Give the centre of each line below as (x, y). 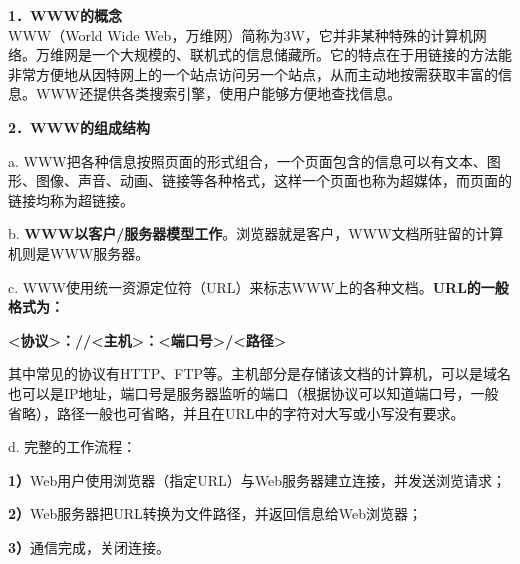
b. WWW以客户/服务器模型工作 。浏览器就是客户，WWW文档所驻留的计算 (256, 233)
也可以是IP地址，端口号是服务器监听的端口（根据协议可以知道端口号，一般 (253, 392)
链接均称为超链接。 (71, 199)
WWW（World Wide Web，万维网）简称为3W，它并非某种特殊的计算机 (240, 34)
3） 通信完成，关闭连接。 (89, 546)
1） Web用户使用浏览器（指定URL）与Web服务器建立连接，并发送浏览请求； (257, 479)
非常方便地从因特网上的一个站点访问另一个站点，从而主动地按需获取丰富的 (253, 73)
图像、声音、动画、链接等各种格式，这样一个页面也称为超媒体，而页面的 (273, 180)
